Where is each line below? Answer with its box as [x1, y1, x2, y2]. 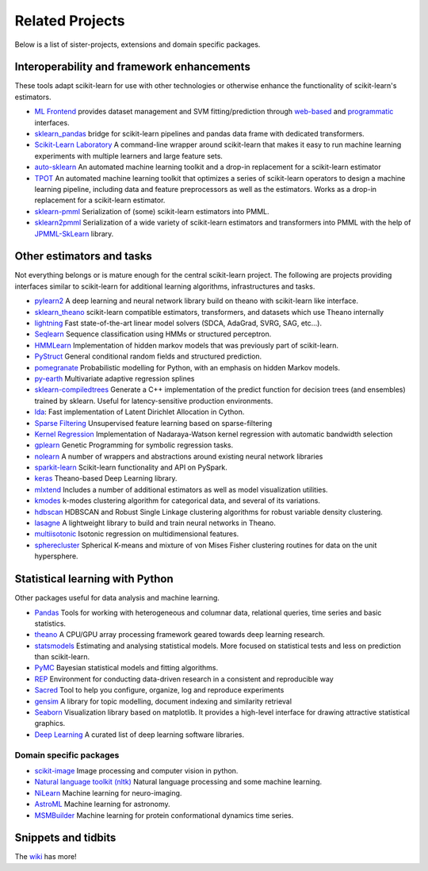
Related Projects [14, 12, 126, 29]
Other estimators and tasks [14, 250, 152, 263]
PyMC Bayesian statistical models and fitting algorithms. [34, 663, 218, 673]
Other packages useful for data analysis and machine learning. [14, 593, 220, 603]
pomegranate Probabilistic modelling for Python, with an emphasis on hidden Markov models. [34, 363, 341, 372]
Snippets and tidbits [14, 831, 117, 845]
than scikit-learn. [34, 652, 90, 662]
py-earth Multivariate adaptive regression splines [34, 374, 195, 383]
